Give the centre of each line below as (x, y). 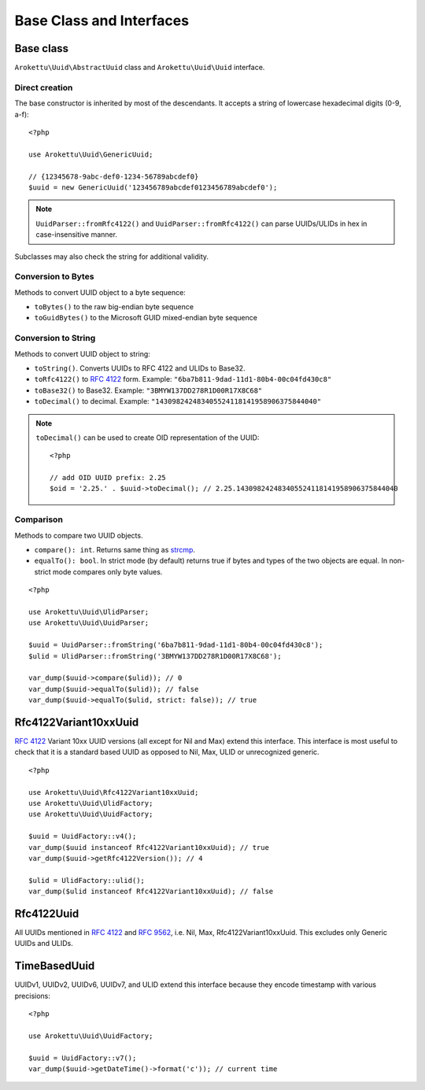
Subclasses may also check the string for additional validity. (111, 257)
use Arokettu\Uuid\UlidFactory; (91, 803)
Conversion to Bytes (54, 277)
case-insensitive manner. (77, 235)
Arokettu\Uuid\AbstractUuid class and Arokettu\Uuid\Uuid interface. (140, 68)
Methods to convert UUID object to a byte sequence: (100, 292)
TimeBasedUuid (55, 966)
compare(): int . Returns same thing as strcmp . (115, 550)
